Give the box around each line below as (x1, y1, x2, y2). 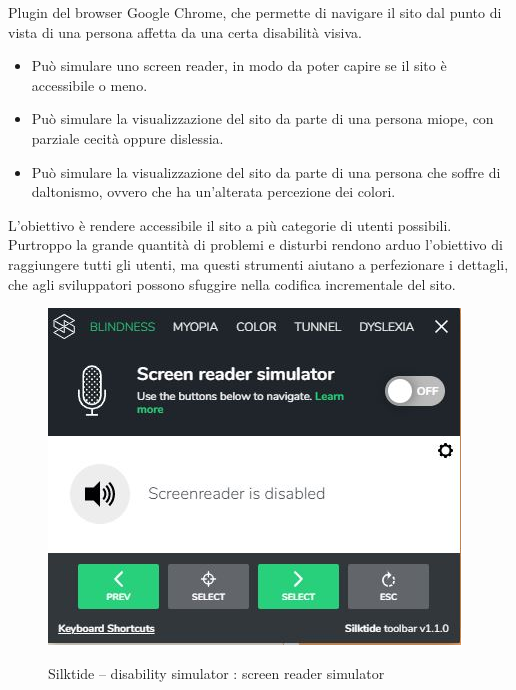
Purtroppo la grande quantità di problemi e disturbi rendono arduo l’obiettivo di (8, 234, 503, 255)
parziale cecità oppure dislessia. (31, 127, 224, 148)
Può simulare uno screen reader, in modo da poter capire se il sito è (31, 55, 447, 76)
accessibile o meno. (31, 74, 148, 95)
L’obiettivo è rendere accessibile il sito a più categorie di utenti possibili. (8, 214, 452, 235)
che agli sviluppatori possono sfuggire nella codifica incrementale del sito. (8, 273, 456, 294)
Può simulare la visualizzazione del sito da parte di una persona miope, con (31, 108, 494, 129)
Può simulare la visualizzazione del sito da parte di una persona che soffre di (31, 161, 501, 182)
